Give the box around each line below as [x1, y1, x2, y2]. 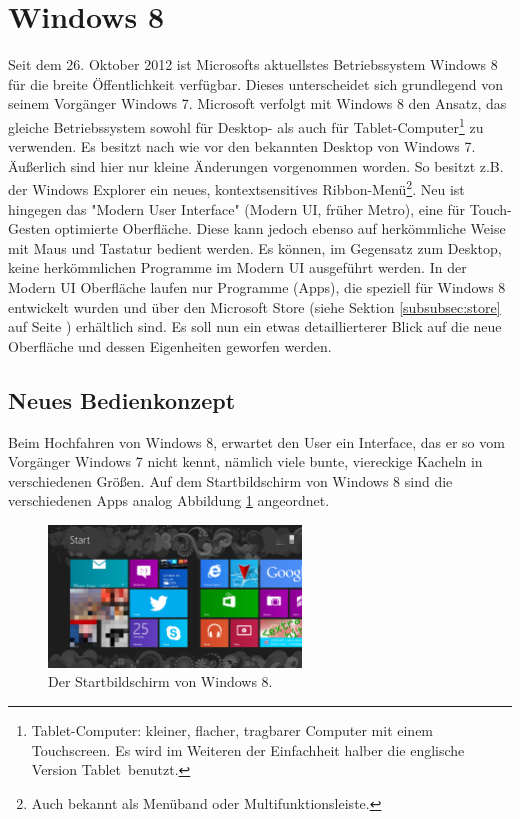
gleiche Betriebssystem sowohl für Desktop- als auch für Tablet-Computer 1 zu [8, 113, 484, 137]
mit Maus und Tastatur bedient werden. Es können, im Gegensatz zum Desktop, [8, 237, 502, 258]
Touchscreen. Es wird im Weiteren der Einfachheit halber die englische [31, 739, 465, 760]
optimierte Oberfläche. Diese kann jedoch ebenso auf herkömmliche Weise [54, 218, 506, 239]
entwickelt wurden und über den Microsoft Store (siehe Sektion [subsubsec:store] [8, 296, 501, 317]
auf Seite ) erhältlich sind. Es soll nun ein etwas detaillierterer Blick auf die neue [8, 316, 502, 337]
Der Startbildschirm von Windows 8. [48, 671, 273, 692]
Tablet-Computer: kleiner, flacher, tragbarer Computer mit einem [31, 719, 434, 740]
